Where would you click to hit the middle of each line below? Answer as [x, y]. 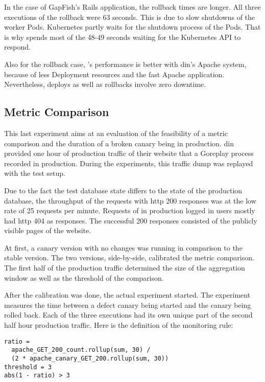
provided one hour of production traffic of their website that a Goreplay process [129, 153]
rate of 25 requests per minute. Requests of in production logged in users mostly [130, 210]
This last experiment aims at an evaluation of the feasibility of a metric [116, 133]
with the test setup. [35, 173]
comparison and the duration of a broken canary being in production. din [119, 143]
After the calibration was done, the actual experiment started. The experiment [127, 295]
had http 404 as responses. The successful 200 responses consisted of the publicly [131, 220]
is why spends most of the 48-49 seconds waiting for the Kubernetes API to [123, 37]
